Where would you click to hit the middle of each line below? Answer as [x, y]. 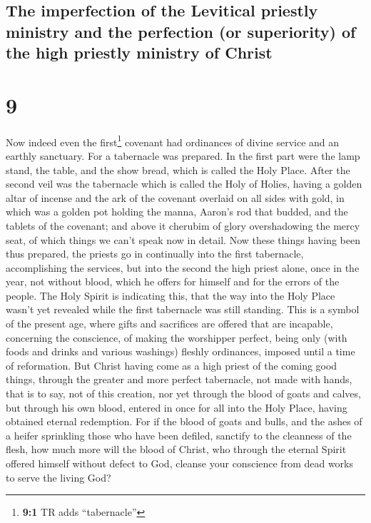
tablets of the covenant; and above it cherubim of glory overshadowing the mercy [183, 225]
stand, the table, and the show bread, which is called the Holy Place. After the [178, 169]
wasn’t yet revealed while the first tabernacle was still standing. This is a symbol [183, 309]
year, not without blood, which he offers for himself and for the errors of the [173, 281]
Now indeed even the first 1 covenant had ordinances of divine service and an [173, 141]
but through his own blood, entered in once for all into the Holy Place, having [177, 407]
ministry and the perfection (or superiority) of [181, 31]
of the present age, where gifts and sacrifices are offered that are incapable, [169, 324]
